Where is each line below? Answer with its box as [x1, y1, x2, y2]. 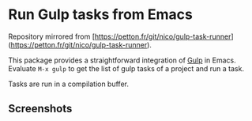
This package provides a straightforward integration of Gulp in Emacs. [8, 55, 236, 65]
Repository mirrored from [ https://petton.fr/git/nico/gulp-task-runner [8, 32, 231, 41]
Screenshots [8, 102, 73, 115]
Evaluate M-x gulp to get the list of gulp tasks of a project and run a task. [8, 63, 245, 73]
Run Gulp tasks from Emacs [8, 6, 194, 24]
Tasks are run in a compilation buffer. [8, 79, 129, 89]
